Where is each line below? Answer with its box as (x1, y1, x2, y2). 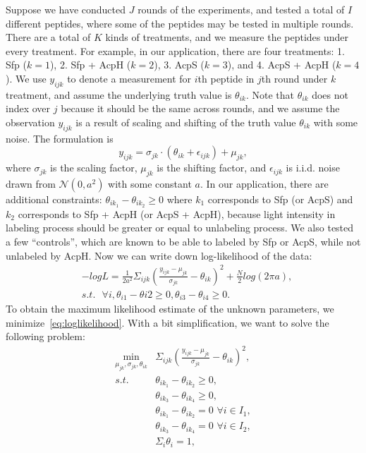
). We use (6, 71, 47, 85)
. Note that (245, 87, 295, 102)
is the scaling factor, (50, 160, 138, 175)
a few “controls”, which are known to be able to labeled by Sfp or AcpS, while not (6, 234, 361, 248)
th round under (261, 71, 328, 85)
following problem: (6, 329, 85, 344)
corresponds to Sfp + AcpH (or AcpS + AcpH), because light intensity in (18, 206, 336, 221)
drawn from (6, 176, 56, 191)
